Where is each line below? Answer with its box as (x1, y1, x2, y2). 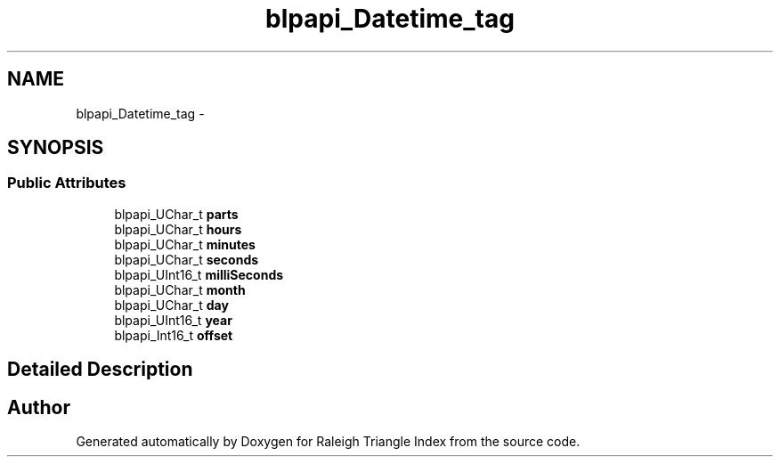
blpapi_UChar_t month (114, 281, 246, 297)
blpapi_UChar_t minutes (114, 236, 256, 252)
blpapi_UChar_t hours (114, 221, 242, 237)
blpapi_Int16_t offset (114, 327, 233, 343)
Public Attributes (7, 174, 126, 192)
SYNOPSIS (7, 136, 104, 159)
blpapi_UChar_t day (114, 297, 229, 313)
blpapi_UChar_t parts (114, 206, 239, 222)
